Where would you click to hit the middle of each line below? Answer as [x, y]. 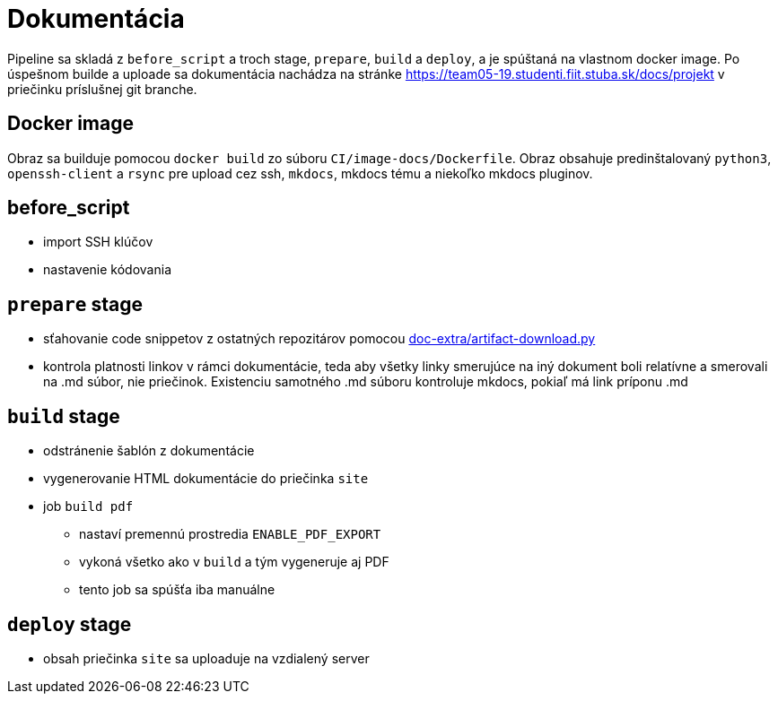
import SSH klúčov [98, 242]
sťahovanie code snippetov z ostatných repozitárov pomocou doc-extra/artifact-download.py [319, 339]
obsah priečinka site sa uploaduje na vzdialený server [206, 658]
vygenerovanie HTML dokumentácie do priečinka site [206, 479]
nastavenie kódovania [107, 270]
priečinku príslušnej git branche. [102, 89]
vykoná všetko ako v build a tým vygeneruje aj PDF [234, 562]
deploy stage [70, 624]
